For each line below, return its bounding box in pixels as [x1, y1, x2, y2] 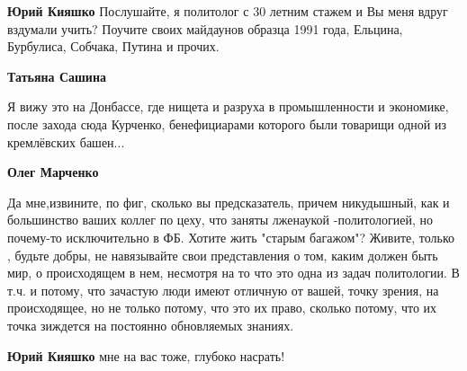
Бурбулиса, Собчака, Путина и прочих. [7, 37, 220, 56]
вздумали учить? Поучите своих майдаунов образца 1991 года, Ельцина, [7, 19, 403, 38]
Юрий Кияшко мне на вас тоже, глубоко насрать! [7, 346, 285, 365]
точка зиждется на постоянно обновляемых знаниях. [7, 315, 294, 334]
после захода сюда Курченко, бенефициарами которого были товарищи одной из [7, 114, 446, 133]
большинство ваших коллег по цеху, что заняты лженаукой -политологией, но [7, 210, 433, 229]
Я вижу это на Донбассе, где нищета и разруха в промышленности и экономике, [7, 97, 449, 116]
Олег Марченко [7, 163, 99, 181]
